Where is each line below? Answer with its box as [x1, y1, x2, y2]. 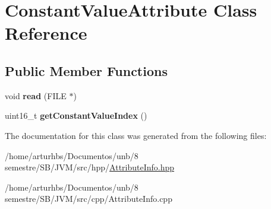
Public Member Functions [5, 61, 168, 80]
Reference [5, 21, 87, 45]
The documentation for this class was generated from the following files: [5, 129, 267, 141]
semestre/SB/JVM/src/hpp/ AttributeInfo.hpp [5, 161, 175, 173]
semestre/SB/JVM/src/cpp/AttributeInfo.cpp [5, 192, 172, 205]
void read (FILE [5, 89, 67, 102]
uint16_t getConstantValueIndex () [5, 109, 147, 122]
